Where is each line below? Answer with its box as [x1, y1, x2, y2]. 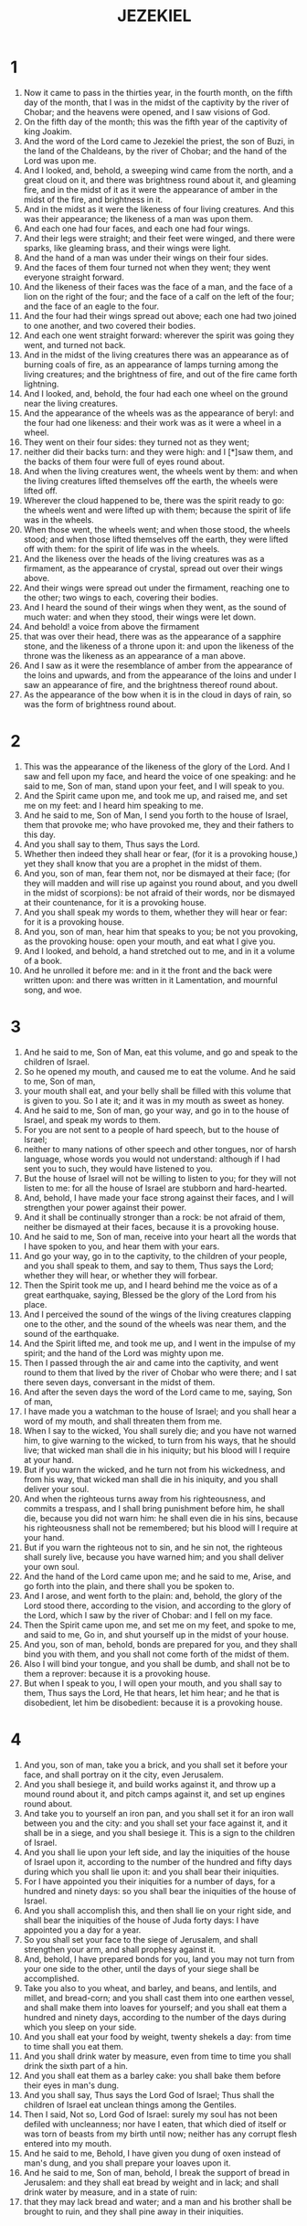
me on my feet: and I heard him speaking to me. [23, 800, 204, 811]
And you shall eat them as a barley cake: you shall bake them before [23, 2070, 281, 2081]
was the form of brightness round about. [23, 698, 176, 709]
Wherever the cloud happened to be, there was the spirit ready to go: [23, 494, 285, 505]
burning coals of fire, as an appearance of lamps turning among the [23, 358, 279, 370]
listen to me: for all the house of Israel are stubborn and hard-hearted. [23, 1182, 288, 1193]
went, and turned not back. [23, 339, 126, 350]
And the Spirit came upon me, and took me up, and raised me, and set [23, 790, 288, 800]
